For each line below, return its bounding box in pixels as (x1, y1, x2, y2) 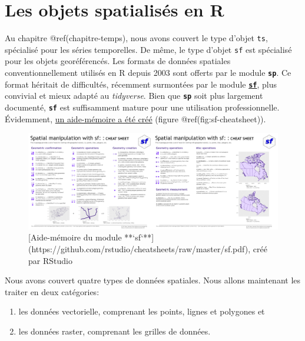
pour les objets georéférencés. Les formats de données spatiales (5, 55, 231, 67)
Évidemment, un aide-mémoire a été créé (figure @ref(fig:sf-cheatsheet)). (5, 112, 266, 125)
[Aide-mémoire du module (28, 231, 122, 243)
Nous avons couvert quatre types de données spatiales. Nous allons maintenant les (5, 274, 301, 286)
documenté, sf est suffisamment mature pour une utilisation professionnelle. (5, 101, 280, 113)
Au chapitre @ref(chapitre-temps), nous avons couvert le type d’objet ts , (5, 32, 268, 44)
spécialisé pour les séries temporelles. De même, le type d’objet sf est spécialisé (5, 43, 292, 55)
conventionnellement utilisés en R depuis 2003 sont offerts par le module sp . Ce (5, 66, 291, 79)
